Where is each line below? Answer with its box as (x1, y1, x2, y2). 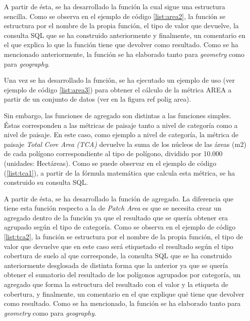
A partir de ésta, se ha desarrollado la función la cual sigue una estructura (4, 1, 225, 11)
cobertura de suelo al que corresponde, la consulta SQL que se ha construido (4, 250, 232, 261)
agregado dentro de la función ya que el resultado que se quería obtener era (4, 212, 228, 222)
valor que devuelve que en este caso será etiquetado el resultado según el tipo (4, 241, 233, 251)
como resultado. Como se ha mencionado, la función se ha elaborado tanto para (4, 298, 241, 308)
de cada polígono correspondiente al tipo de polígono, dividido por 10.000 (4, 148, 223, 159)
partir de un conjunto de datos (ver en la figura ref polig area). (4, 94, 191, 104)
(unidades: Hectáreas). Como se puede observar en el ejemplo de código (4, 158, 217, 168)
